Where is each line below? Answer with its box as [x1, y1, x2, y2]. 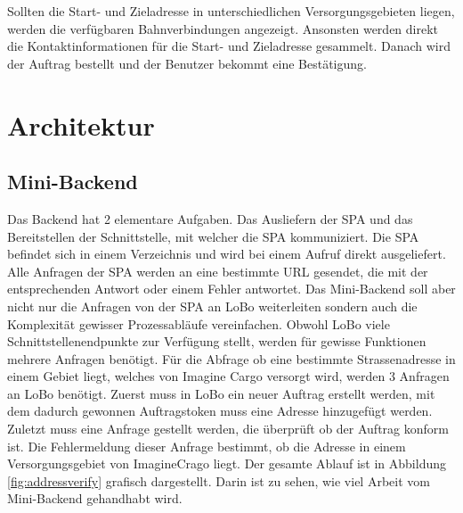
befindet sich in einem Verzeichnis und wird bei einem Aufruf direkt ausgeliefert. [7, 244, 446, 263]
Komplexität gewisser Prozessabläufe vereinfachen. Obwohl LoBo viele [7, 314, 390, 333]
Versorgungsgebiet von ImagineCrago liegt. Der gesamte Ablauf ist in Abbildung [7, 454, 447, 473]
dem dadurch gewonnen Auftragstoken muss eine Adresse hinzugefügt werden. [7, 401, 433, 420]
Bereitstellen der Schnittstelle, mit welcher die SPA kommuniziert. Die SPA [7, 227, 419, 245]
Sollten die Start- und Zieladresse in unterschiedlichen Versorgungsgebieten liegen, [7, 2, 455, 20]
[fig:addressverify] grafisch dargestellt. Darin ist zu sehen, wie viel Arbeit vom [7, 471, 430, 490]
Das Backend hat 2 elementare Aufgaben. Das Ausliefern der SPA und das [7, 209, 413, 228]
